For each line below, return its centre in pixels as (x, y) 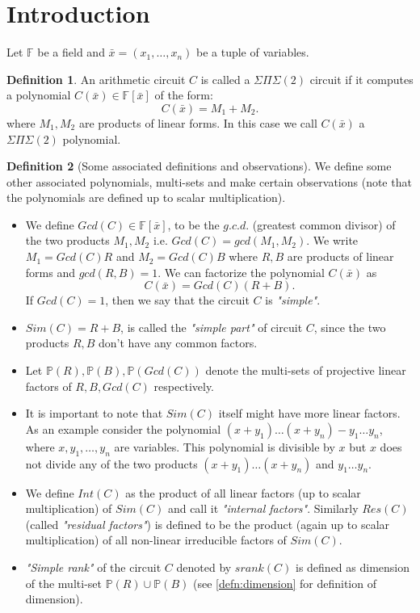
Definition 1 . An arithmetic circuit (96, 79)
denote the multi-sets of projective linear (306, 370)
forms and (50, 272)
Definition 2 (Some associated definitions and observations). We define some (199, 166)
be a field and (71, 52)
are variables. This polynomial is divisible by (225, 446)
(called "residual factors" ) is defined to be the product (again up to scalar (208, 524)
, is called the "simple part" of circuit (212, 327)
